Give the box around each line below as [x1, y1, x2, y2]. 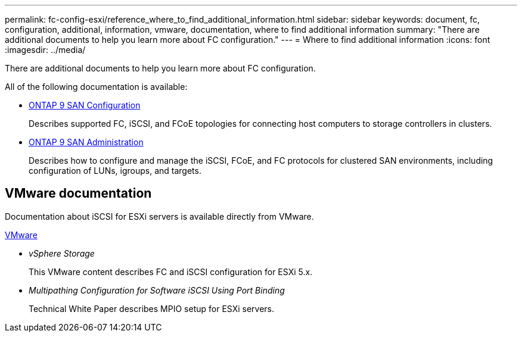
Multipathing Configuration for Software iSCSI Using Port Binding [29, 285, 285, 295]
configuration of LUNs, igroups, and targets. [29, 166, 201, 176]
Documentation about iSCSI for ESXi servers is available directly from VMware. [5, 211, 314, 221]
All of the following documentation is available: [5, 82, 188, 92]
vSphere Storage [29, 248, 95, 258]
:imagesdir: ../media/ [5, 45, 86, 55]
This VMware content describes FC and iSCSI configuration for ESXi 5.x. [29, 266, 313, 277]
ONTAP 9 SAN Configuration [29, 100, 141, 110]
